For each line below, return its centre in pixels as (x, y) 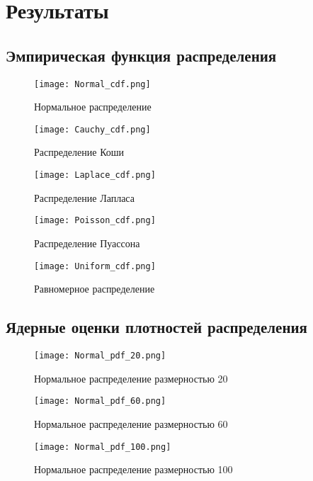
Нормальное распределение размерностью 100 (133, 469)
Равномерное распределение (95, 289)
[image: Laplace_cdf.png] (95, 175)
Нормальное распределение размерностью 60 (131, 423)
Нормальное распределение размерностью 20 (131, 378)
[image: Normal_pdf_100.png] (103, 447)
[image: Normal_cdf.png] (92, 84)
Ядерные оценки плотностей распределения (156, 327)
